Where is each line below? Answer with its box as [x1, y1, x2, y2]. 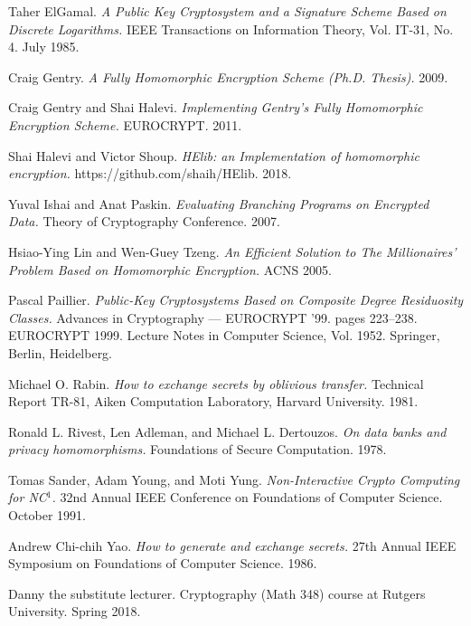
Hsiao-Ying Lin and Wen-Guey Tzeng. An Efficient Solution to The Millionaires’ [8, 242, 457, 261]
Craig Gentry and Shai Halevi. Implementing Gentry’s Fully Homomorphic [8, 98, 423, 117]
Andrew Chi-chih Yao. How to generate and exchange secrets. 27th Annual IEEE [8, 536, 457, 555]
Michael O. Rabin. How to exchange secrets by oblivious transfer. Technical [8, 374, 424, 393]
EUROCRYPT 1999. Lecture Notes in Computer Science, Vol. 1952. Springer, [8, 326, 440, 345]
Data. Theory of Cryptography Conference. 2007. [8, 212, 280, 231]
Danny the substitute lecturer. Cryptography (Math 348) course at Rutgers [8, 583, 426, 602]
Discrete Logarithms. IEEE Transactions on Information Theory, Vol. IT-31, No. [8, 19, 454, 38]
